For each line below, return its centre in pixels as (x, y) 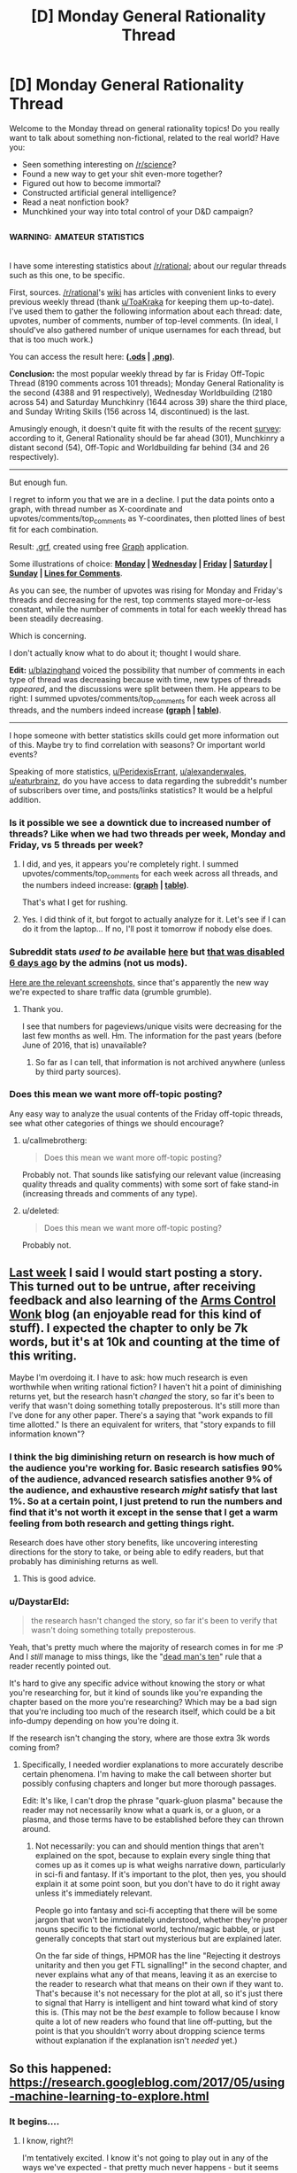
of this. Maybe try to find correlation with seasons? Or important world (137, 745)
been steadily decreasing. (56, 619)
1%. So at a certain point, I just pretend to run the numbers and (146, 1501)
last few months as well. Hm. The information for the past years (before (152, 1035)
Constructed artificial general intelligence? (99, 192)
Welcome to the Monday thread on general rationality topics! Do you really (145, 128)
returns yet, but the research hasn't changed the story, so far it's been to (142, 1396)
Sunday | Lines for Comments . (66, 573)
